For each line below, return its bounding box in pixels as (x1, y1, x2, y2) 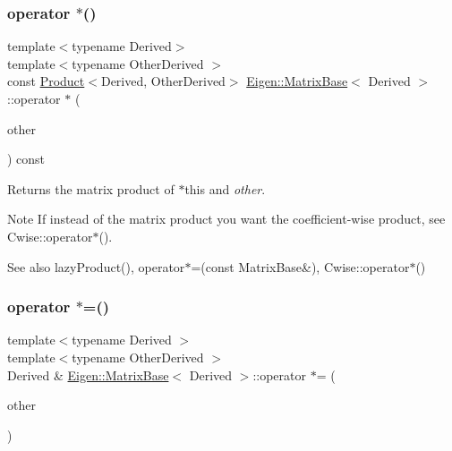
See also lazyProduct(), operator (7, 257, 185, 276)
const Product (7, 72, 85, 90)
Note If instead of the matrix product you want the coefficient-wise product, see (7, 209, 446, 228)
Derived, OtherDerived (100, 72, 226, 90)
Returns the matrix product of (7, 179, 175, 198)
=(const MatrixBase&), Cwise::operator (191, 257, 410, 276)
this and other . (184, 179, 266, 198)
